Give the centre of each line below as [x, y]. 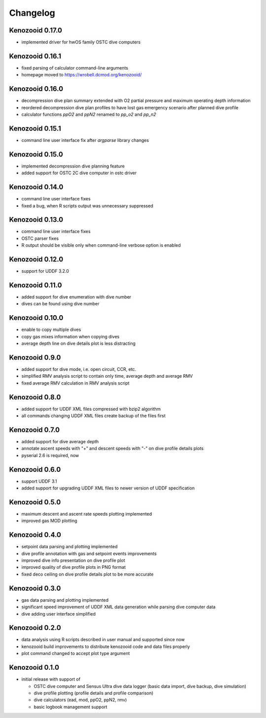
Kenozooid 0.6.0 [35, 470]
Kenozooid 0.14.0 [36, 187]
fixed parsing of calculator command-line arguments [75, 68]
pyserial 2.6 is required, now [50, 455]
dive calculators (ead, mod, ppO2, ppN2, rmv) [80, 700]
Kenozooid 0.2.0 [35, 628]
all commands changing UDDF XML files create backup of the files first [94, 416]
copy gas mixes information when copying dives [70, 336]
